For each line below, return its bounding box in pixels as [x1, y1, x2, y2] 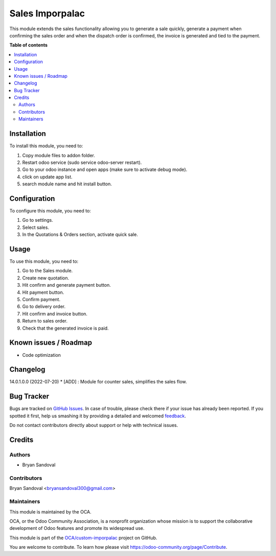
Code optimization [22, 352, 61, 358]
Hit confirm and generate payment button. [22, 282, 111, 288]
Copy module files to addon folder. [22, 152, 96, 158]
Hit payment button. [22, 289, 64, 295]
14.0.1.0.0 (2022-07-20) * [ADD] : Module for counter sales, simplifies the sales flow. [9, 379, 187, 385]
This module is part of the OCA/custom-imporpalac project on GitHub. [9, 534, 157, 541]
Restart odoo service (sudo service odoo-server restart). [22, 159, 142, 165]
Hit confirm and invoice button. [22, 310, 88, 317]
